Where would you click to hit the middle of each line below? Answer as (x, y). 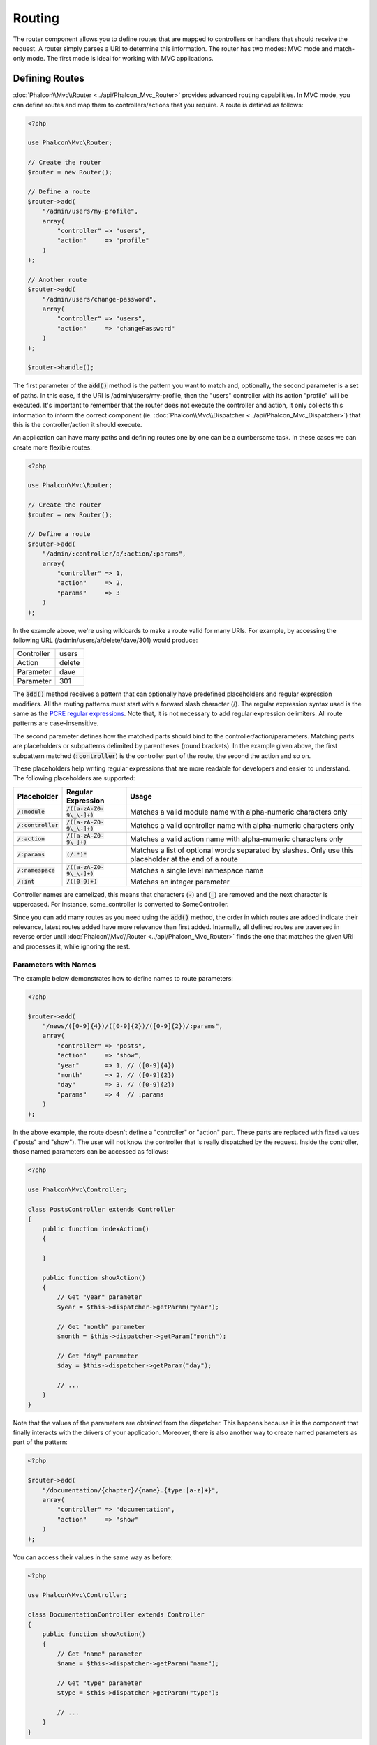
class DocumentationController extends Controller (116, 1615)
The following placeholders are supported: (74, 778)
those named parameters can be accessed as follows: (91, 1152)
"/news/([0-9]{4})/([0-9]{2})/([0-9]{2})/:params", (133, 1026)
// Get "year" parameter (99, 1297)
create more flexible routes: (52, 447)
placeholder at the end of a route (184, 859)
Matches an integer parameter (180, 882)
